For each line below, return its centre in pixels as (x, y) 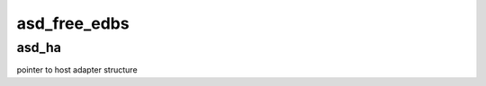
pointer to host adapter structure (77, 70)
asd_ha (39, 47)
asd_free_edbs (73, 23)
